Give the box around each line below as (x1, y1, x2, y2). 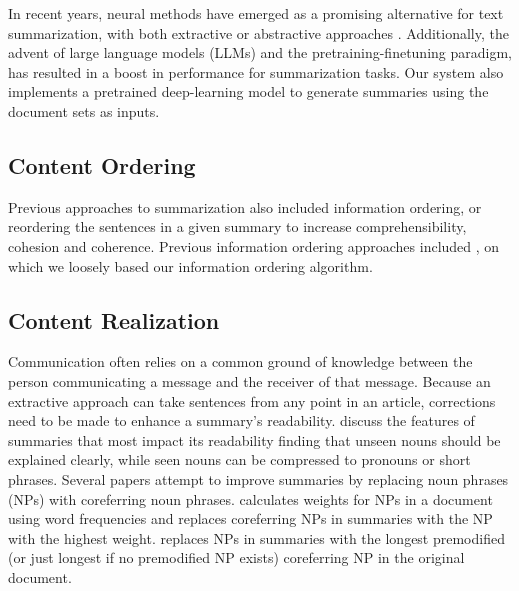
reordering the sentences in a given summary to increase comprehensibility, (8, 216, 467, 237)
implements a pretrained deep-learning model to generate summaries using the (8, 81, 489, 102)
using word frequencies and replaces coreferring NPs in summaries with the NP (8, 508, 493, 529)
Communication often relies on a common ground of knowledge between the (8, 351, 473, 372)
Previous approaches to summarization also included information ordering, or (8, 196, 482, 217)
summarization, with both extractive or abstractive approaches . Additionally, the (8, 22, 509, 43)
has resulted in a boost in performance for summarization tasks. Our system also (8, 61, 504, 82)
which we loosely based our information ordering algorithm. (8, 255, 373, 276)
